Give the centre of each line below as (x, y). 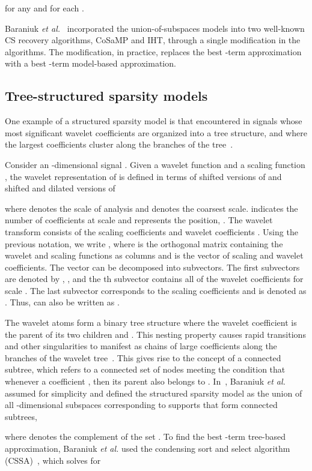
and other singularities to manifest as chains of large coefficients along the (141, 346)
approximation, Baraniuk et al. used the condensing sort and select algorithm (148, 448)
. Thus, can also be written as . (62, 302)
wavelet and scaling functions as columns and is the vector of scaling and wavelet (154, 255)
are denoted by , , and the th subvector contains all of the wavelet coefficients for (154, 279)
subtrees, (21, 416)
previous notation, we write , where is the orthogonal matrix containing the (144, 243)
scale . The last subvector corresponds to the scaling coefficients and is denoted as (156, 290)
